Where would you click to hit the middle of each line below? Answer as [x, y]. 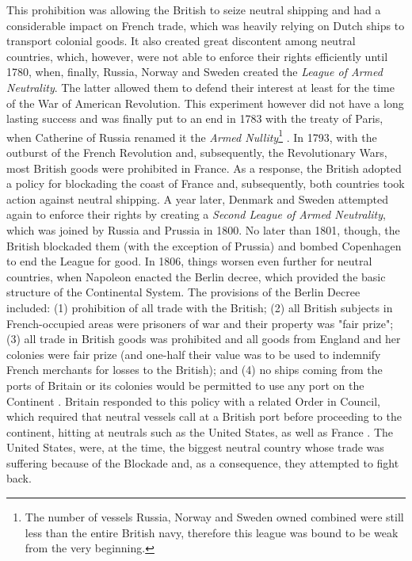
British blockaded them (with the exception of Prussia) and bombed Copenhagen [204, 245]
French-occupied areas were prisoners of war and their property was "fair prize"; [200, 323]
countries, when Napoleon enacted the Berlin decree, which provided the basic [196, 276]
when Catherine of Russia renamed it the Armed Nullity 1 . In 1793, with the [192, 135]
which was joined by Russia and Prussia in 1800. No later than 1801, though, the [203, 229]
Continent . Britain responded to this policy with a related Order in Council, [193, 401]
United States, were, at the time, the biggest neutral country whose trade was [195, 447]
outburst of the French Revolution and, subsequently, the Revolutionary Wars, [197, 152]
